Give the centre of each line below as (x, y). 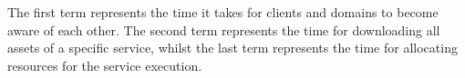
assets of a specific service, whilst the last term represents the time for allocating (232, 48)
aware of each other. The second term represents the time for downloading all (224, 29)
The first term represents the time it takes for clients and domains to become (223, 12)
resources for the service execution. (105, 65)
